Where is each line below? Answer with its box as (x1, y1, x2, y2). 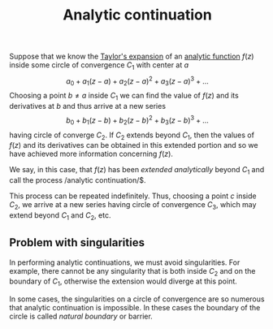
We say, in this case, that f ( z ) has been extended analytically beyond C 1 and (9, 165, 265, 176)
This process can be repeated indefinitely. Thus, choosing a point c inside (9, 191, 257, 201)
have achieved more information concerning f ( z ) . (9, 149, 174, 159)
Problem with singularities (9, 236, 145, 249)
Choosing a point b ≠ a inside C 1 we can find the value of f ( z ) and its (9, 91, 239, 102)
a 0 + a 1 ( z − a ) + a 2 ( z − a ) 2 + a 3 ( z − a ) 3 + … (65, 75, 210, 88)
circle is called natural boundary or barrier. (9, 311, 153, 322)
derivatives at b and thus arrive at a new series (9, 102, 166, 111)
